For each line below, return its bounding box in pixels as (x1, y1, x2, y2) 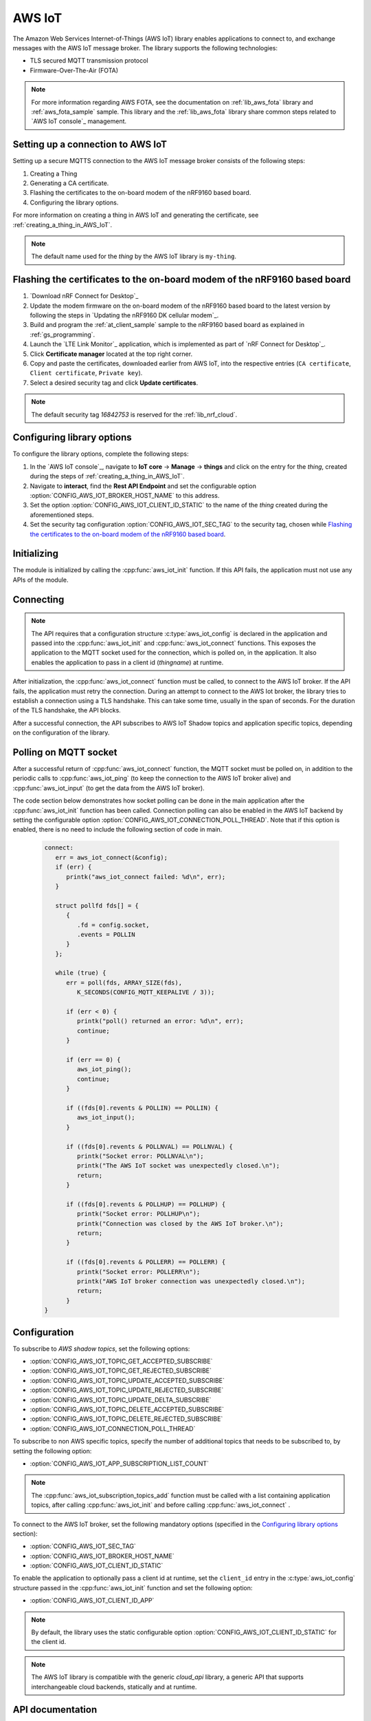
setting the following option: (12, 1446, 92, 1455)
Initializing (12, 548, 58, 560)
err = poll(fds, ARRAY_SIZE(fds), (66, 978, 182, 986)
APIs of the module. (12, 576, 69, 584)
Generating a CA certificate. (30, 179, 109, 187)
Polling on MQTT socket (12, 746, 117, 758)
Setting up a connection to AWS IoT (12, 138, 168, 151)
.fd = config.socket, (76, 921, 150, 929)
